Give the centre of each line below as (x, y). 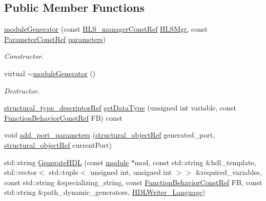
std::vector (21, 172)
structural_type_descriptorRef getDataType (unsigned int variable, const (120, 108)
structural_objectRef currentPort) (58, 144)
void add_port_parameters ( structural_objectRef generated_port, (109, 135)
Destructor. (22, 90)
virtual (15, 73)
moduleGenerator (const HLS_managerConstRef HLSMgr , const (106, 29)
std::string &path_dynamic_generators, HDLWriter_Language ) (105, 192)
